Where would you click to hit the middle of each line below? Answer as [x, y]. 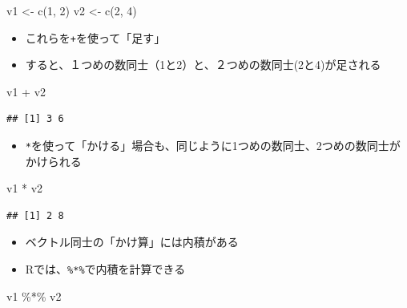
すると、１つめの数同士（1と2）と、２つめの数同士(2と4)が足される [203, 65]
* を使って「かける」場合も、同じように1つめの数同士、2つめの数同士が [213, 146]
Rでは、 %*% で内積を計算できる [105, 269]
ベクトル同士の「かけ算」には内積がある [132, 242]
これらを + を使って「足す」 [95, 37]
